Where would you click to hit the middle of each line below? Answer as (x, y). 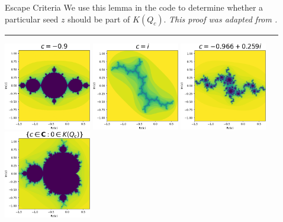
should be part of (99, 19)
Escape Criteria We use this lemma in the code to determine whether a (134, 7)
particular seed (32, 19)
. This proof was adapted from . (221, 19)
